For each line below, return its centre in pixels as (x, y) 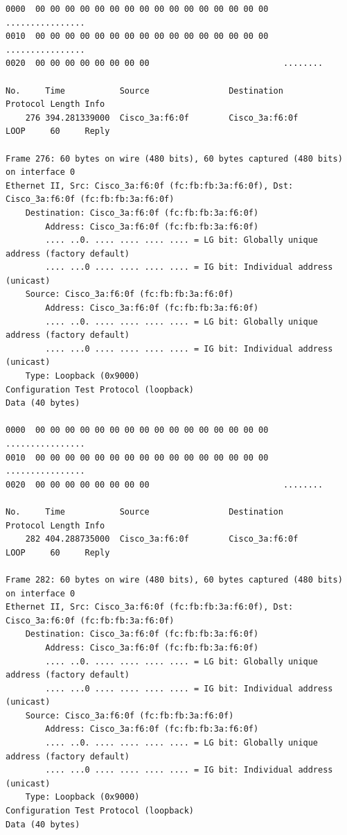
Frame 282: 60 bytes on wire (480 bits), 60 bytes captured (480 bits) (174, 579)
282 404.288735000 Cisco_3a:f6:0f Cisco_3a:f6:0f (162, 539)
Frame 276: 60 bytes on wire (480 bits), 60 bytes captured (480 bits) (174, 158)
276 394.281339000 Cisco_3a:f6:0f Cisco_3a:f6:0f (162, 118)
